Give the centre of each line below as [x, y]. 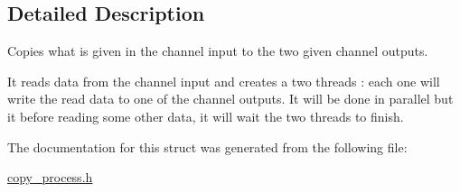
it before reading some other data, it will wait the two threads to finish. [206, 116]
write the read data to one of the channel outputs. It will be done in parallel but [230, 99]
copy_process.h [50, 177]
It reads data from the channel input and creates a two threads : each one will [224, 81]
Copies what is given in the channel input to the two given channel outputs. [218, 51]
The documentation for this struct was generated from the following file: [207, 146]
